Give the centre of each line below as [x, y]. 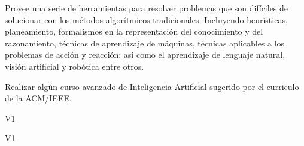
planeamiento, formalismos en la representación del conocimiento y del [134, 31]
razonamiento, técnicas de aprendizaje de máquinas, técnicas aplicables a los [145, 43]
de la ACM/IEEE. [38, 98]
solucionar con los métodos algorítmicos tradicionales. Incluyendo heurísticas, [146, 19]
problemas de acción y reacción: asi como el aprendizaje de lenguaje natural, [145, 55]
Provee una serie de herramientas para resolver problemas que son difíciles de [147, 8]
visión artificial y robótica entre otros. [75, 66]
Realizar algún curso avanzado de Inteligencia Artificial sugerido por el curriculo [152, 86]
